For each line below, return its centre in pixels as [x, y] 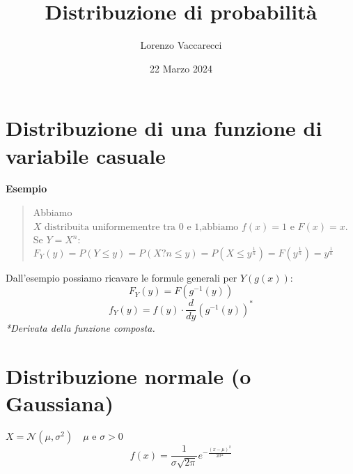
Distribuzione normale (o [128, 376]
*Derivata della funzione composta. [80, 328]
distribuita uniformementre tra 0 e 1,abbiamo [142, 227]
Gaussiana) [60, 403]
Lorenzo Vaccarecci [181, 45]
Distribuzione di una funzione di [164, 128]
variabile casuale [86, 155]
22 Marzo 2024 [181, 68]
